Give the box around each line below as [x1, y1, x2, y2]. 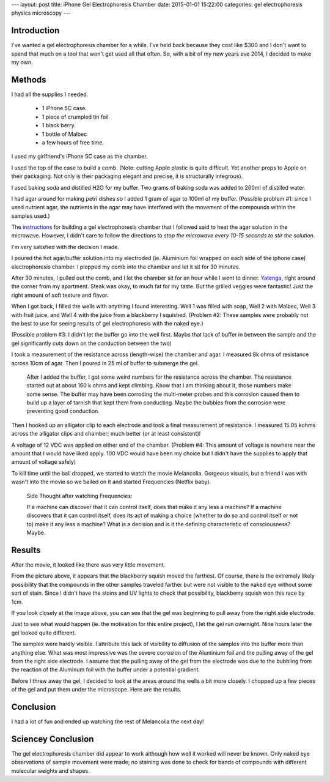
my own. [11, 59, 33, 66]
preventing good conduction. [26, 408, 100, 415]
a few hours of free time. [42, 138, 104, 146]
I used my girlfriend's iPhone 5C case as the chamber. [11, 153, 148, 160]
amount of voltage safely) [11, 458, 76, 466]
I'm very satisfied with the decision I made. [11, 243, 119, 250]
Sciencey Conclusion [11, 734, 94, 744]
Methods [11, 74, 46, 85]
